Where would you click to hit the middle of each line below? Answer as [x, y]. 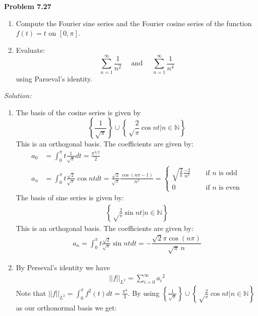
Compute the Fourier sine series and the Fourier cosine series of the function [134, 23]
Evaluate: [30, 50]
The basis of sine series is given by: [70, 197]
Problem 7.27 [28, 6]
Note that [31, 293]
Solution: [18, 95]
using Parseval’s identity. [54, 78]
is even [229, 187]
